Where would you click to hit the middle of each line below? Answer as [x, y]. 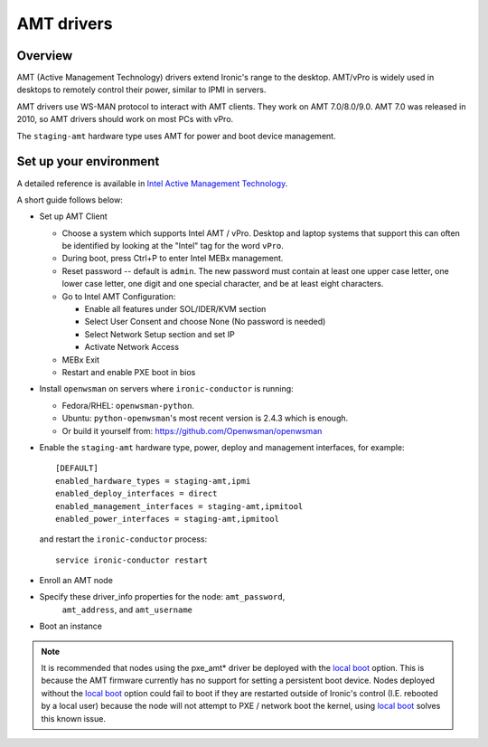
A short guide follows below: [70, 200]
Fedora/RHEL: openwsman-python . [128, 405]
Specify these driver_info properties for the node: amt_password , [162, 597]
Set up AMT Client [73, 216]
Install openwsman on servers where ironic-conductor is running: [166, 389]
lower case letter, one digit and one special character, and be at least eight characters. [223, 284]
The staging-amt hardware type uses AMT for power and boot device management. [176, 136]
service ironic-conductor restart [131, 560]
